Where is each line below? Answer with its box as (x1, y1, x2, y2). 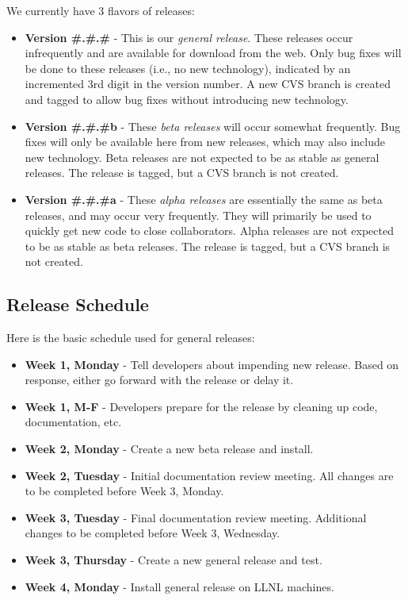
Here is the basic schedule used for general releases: (6, 329, 255, 346)
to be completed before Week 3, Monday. (25, 483, 224, 499)
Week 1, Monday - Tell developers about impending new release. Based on (25, 356, 399, 372)
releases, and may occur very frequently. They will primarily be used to (25, 206, 372, 223)
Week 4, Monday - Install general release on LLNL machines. (25, 578, 334, 594)
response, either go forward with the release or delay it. (25, 371, 294, 388)
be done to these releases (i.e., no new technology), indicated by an (25, 60, 351, 76)
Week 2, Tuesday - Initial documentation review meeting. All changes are (25, 467, 394, 483)
